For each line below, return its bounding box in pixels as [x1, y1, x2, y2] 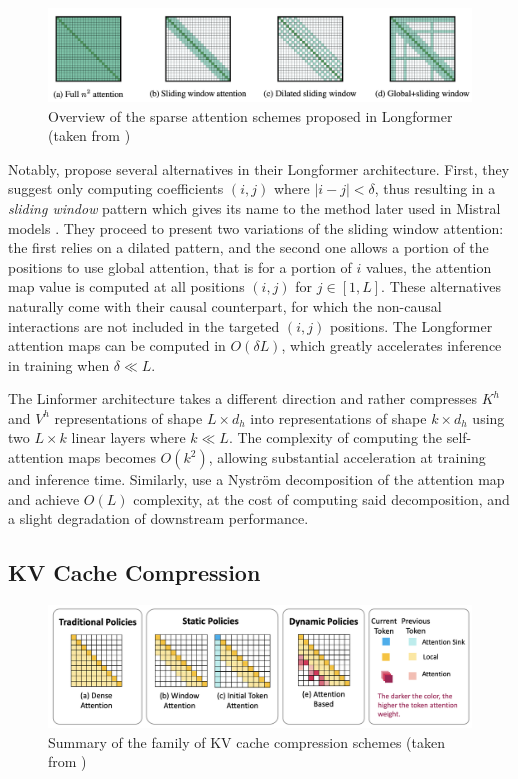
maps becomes [68, 447, 156, 468]
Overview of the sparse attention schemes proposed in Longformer [48, 105, 453, 126]
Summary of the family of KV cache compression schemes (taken [48, 731, 445, 752]
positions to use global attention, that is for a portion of [8, 256, 352, 277]
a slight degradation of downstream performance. [8, 508, 309, 529]
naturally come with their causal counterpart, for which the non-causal [8, 295, 442, 316]
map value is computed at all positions [8, 276, 245, 297]
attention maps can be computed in [8, 335, 226, 356]
